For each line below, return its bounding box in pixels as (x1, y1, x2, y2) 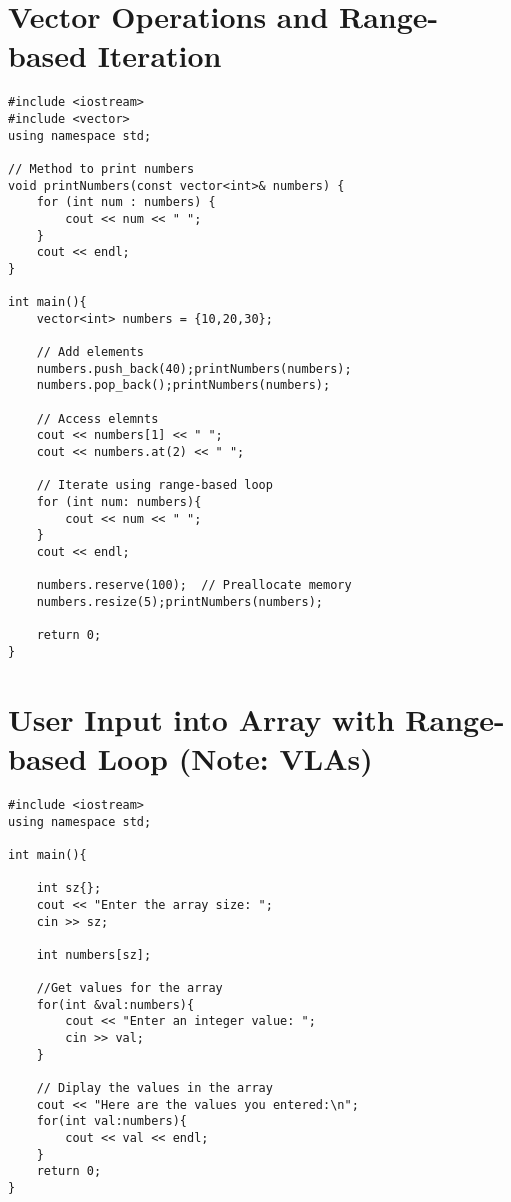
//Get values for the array (36, 981, 223, 996)
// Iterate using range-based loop (36, 478, 273, 493)
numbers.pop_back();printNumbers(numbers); (36, 378, 331, 393)
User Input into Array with (8, 698, 395, 739)
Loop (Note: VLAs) (97, 738, 373, 778)
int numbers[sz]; (36, 947, 152, 962)
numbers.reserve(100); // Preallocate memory (36, 578, 352, 593)
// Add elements (36, 345, 145, 360)
